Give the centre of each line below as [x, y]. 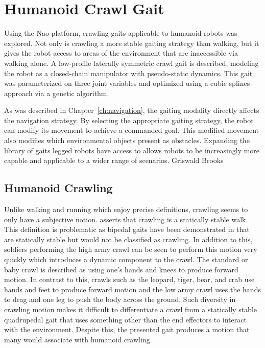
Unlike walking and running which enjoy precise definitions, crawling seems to [126, 209]
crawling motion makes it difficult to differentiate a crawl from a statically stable [131, 309]
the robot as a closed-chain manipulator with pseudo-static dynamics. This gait [128, 73]
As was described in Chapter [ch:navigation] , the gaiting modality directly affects [132, 110]
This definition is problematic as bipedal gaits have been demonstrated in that [127, 229]
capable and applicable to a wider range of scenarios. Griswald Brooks [114, 160]
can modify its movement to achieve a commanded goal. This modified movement [132, 130]
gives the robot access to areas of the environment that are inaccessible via [121, 53]
